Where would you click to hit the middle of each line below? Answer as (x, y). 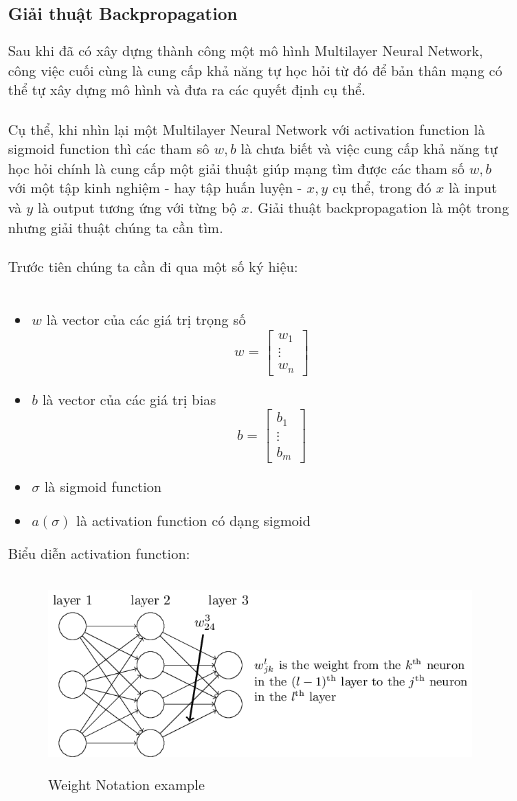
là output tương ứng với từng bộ (137, 206)
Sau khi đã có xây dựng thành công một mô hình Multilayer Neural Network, (245, 50)
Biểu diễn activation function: (99, 553)
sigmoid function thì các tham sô (109, 148)
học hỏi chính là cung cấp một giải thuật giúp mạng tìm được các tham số (236, 167)
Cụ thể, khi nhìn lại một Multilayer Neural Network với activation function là (246, 128)
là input (472, 187)
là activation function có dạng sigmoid (193, 519)
